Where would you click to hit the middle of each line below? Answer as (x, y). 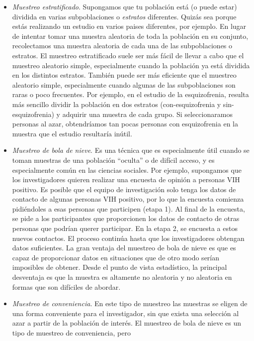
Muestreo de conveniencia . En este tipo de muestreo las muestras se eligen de (130, 303)
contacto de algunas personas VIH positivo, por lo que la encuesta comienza (128, 199)
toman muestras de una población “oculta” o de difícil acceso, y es (113, 160)
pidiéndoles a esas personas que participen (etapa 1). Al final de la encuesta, (128, 208)
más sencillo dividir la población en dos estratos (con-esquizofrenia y (117, 104)
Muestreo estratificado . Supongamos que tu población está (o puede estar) (125, 6)
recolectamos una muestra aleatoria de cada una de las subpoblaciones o (122, 46)
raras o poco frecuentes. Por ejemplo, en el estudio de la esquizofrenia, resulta (130, 94)
